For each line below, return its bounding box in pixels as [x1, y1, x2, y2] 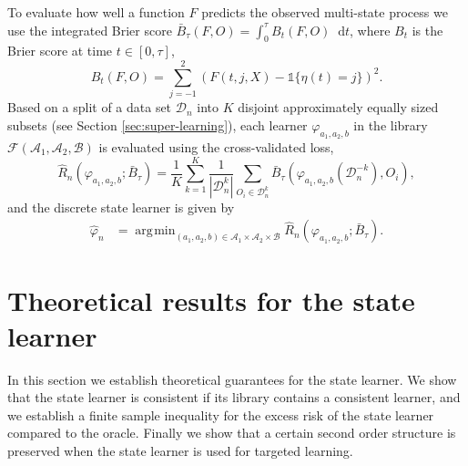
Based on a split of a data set [7, 98, 172, 117]
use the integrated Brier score [7, 20, 172, 39]
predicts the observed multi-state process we [201, 3, 448, 21]
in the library [353, 115, 428, 134]
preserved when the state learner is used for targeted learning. [7, 441, 353, 461]
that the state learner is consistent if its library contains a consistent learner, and [7, 388, 461, 407]
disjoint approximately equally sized [238, 98, 439, 117]
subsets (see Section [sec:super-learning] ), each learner [7, 115, 308, 134]
